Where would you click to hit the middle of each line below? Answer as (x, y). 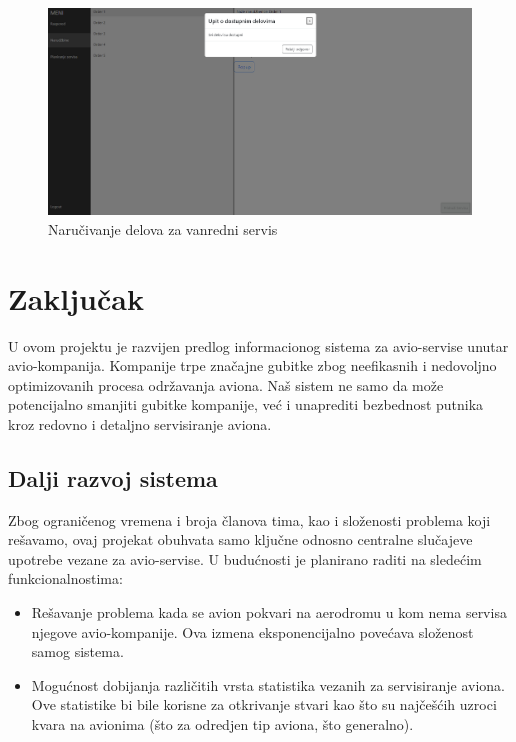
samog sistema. (77, 651)
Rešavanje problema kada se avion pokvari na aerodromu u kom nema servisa (269, 612)
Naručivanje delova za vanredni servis (163, 228)
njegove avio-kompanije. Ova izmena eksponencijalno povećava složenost (252, 631)
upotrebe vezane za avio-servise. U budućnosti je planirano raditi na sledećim (245, 558)
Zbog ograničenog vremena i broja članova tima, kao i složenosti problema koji (249, 519)
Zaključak (76, 297)
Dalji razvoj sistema (113, 477)
